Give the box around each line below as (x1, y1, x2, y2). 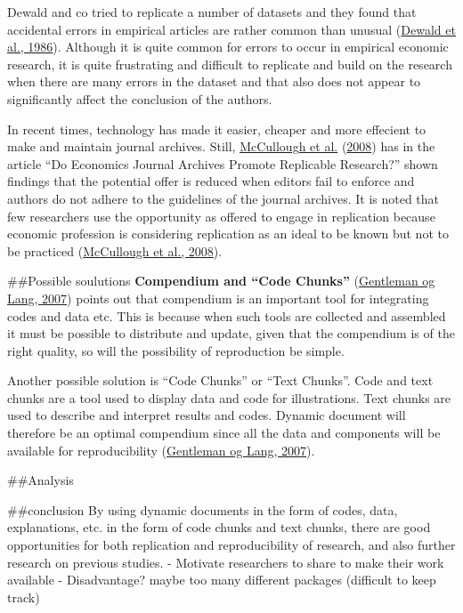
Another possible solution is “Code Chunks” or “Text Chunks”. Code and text (7, 371, 434, 390)
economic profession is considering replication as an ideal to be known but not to (7, 224, 449, 243)
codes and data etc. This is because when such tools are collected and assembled (7, 306, 446, 325)
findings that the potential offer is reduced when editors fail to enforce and (7, 172, 415, 190)
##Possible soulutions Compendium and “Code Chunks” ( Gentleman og (7, 271, 435, 290)
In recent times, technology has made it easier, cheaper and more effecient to (7, 119, 426, 138)
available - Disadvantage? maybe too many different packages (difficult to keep (7, 570, 436, 589)
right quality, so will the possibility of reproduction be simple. (7, 341, 345, 359)
